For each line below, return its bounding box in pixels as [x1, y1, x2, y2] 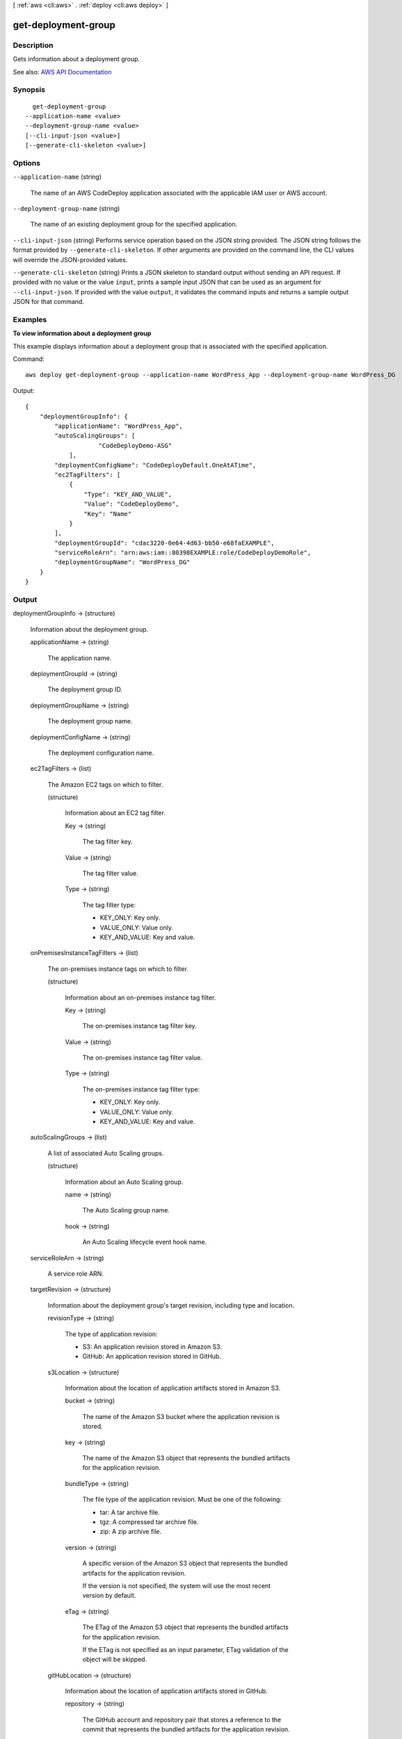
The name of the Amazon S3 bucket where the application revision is [82, 1412, 280, 1420]
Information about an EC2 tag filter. [65, 809, 166, 817]
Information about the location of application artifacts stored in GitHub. [65, 1687, 268, 1695]
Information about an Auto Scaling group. [65, 1178, 184, 1186]
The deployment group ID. [47, 685, 123, 694]
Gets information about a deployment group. [13, 55, 140, 63]
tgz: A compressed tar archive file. [99, 1517, 199, 1526]
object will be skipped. [82, 1656, 147, 1664]
